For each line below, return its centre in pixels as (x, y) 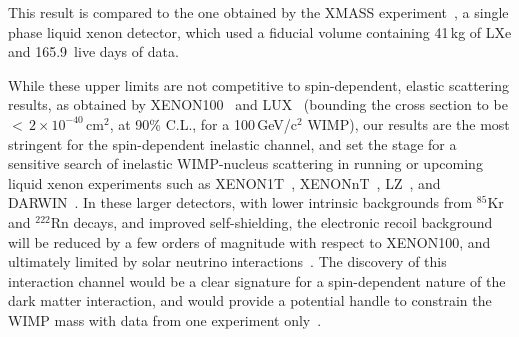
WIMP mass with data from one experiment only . (165, 319)
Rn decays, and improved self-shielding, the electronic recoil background (271, 221)
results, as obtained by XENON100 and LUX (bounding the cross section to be (258, 104)
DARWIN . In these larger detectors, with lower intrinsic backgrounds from (240, 202)
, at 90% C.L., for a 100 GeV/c (203, 123)
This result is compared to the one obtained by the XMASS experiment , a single (258, 12)
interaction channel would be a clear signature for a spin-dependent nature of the (257, 280)
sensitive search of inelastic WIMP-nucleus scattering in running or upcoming (245, 163)
